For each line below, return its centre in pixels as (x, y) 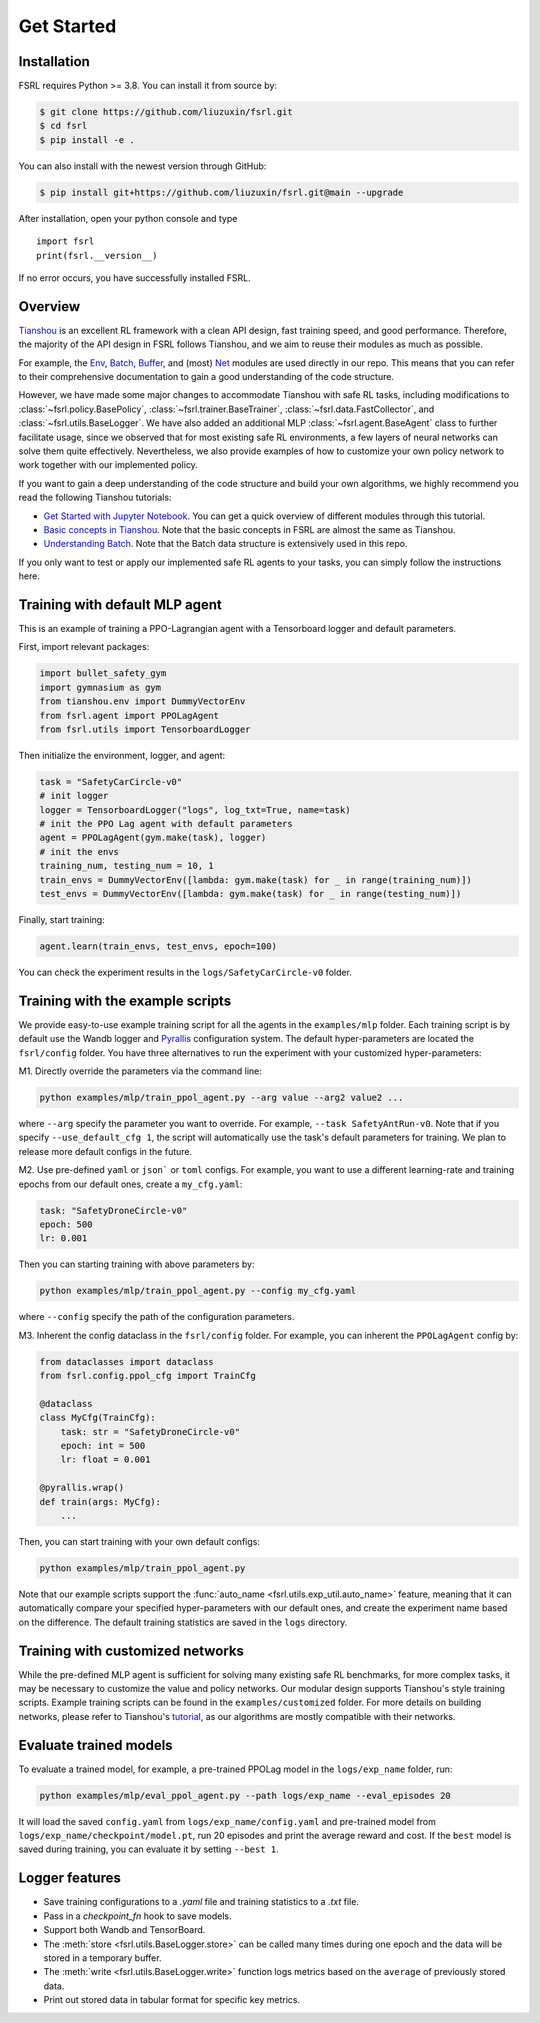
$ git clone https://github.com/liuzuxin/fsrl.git (166, 112)
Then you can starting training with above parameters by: (136, 1264)
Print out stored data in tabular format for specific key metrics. (171, 2000)
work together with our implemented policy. (108, 465)
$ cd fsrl (63, 126)
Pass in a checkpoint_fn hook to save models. (137, 1916)
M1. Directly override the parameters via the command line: (140, 1071)
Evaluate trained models (96, 1745)
